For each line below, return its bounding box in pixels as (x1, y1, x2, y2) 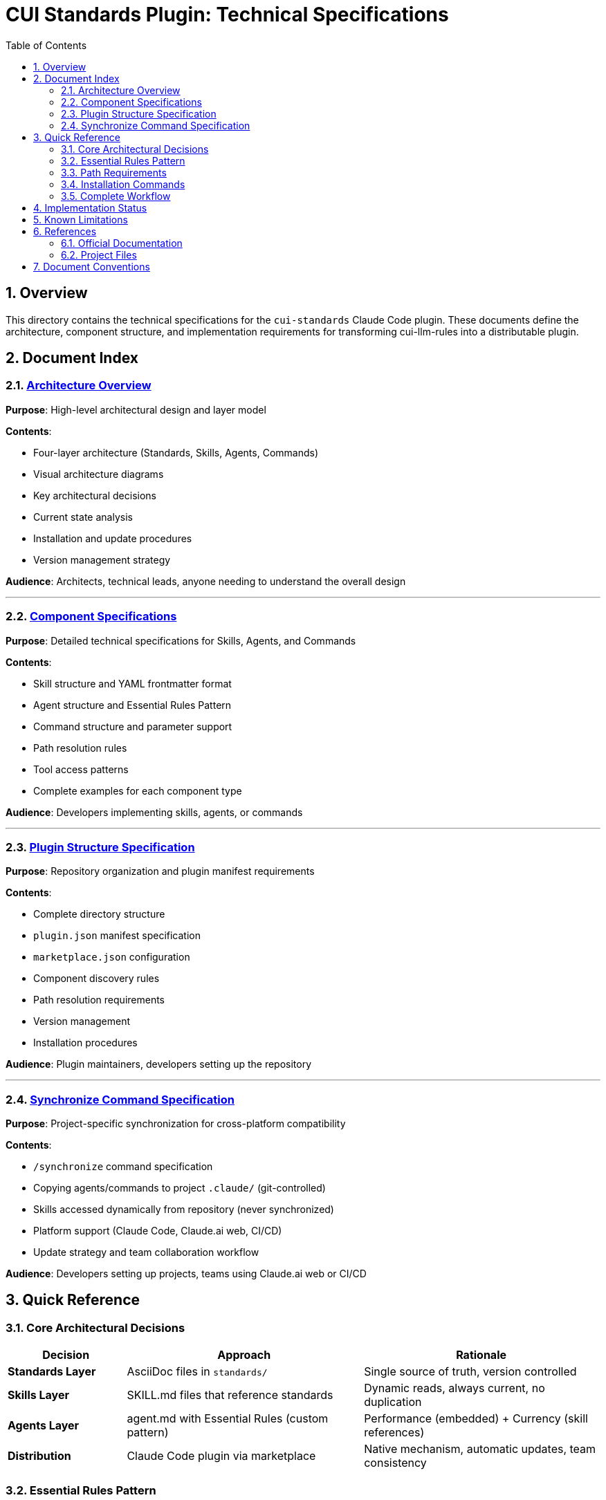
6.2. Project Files (61, 248, 137, 261)
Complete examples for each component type (33, 784, 242, 797)
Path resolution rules (33, 741, 127, 754)
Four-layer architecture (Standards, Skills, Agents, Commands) (33, 446, 319, 459)
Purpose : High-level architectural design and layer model (6, 403, 266, 416)
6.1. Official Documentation (61, 237, 183, 249)
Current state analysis (33, 510, 133, 523)
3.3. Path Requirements (61, 166, 167, 178)
